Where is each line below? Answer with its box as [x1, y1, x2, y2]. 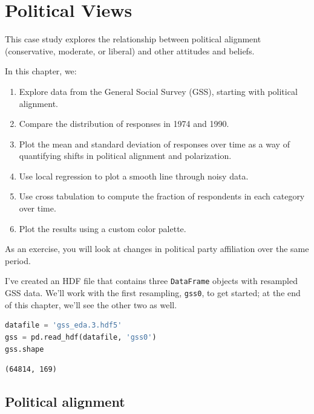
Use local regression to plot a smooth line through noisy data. [19, 169, 249, 182]
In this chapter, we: [5, 65, 77, 77]
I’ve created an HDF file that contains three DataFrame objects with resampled [5, 274, 298, 287]
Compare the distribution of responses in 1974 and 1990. [19, 117, 229, 130]
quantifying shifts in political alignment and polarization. [19, 149, 232, 162]
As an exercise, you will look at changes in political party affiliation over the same [5, 242, 309, 255]
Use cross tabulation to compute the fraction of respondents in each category [19, 190, 305, 202]
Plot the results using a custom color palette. [19, 222, 186, 234]
